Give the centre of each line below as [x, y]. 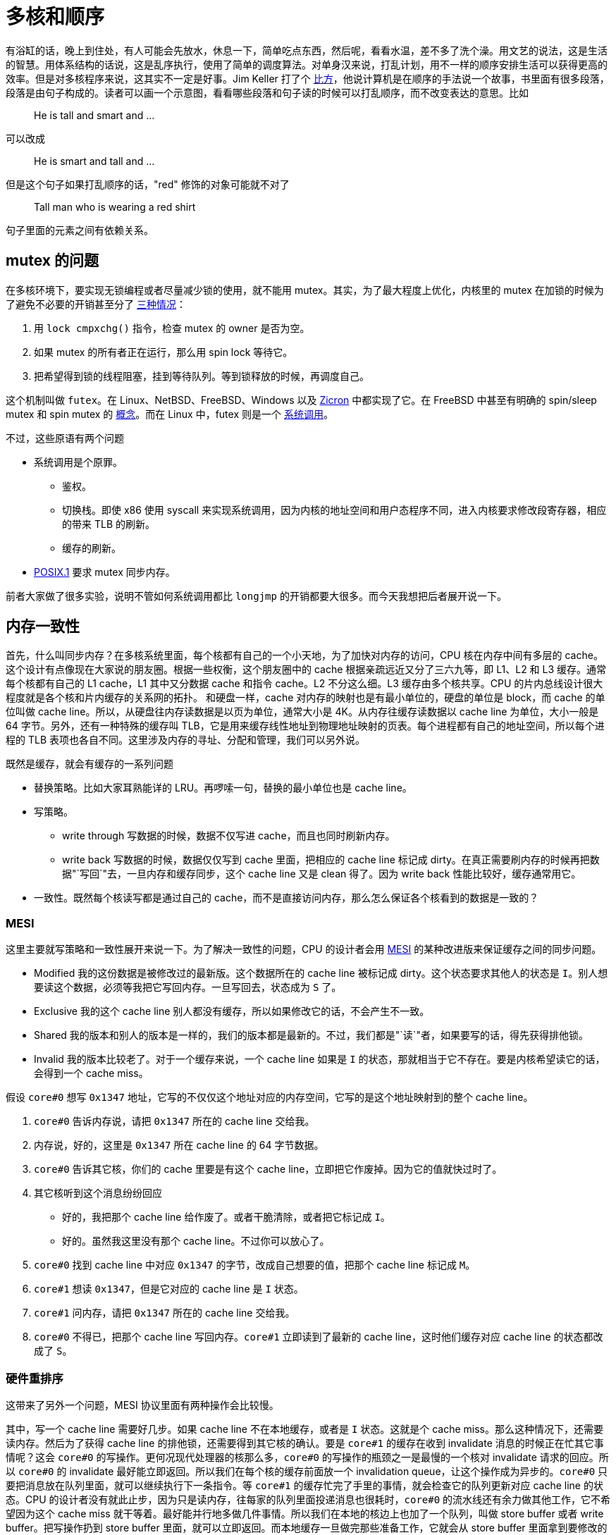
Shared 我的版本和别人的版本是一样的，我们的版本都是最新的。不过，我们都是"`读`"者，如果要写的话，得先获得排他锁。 [311, 1035]
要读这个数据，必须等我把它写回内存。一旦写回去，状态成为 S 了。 [188, 987]
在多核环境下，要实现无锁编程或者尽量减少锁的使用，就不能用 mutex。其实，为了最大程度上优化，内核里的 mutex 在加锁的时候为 [305, 290]
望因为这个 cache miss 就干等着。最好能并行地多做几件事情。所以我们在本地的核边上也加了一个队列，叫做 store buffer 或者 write [305, 1513]
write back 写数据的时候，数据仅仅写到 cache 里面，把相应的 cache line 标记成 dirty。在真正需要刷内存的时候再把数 [331, 860]
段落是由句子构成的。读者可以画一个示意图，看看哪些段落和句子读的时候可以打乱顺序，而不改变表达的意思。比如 [267, 92]
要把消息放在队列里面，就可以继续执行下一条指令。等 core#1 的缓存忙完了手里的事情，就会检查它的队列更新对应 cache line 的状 [304, 1485]
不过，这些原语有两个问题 [65, 438]
